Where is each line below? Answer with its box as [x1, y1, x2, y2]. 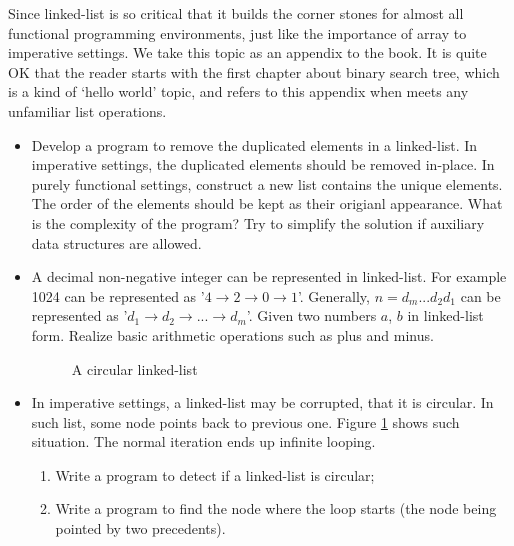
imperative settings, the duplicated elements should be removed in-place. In [31, 154, 495, 175]
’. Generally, [297, 285, 370, 306]
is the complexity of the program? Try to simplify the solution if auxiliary [31, 212, 485, 233]
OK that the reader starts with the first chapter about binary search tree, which [8, 61, 500, 82]
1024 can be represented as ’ [31, 285, 205, 306]
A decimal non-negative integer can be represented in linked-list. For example [31, 266, 507, 287]
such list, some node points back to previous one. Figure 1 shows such [31, 411, 460, 432]
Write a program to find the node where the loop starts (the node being [55, 498, 497, 519]
